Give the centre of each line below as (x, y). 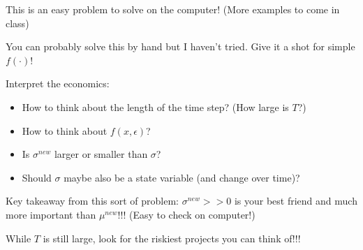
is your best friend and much (296, 201)
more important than (51, 214)
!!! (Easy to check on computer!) (186, 214)
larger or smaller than (101, 154)
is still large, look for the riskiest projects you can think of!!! (172, 238)
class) (17, 23)
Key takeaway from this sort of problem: (92, 201)
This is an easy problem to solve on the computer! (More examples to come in (173, 9)
